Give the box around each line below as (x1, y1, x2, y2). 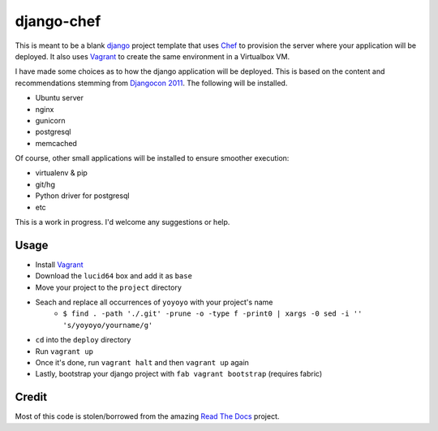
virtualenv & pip (35, 168, 88, 178)
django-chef (15, 12, 101, 30)
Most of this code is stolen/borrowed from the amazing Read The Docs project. (15, 412, 280, 421)
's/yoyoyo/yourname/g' (62, 321, 153, 330)
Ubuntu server (35, 93, 84, 103)
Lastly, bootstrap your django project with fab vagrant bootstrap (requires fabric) (35, 369, 323, 379)
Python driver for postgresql (35, 191, 130, 200)
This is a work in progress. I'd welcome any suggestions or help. (15, 218, 230, 227)
